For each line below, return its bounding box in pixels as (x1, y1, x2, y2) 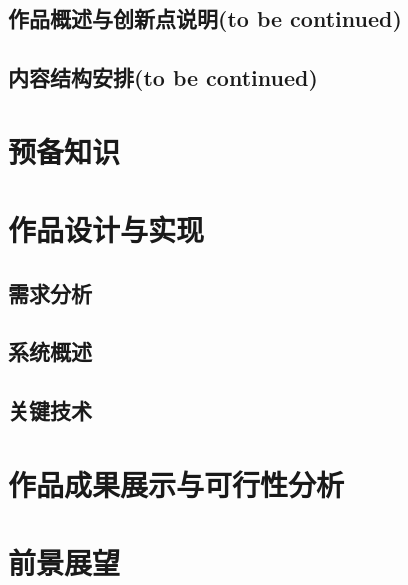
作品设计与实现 (8, 209, 205, 250)
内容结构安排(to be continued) (8, 62, 318, 93)
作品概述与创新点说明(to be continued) (8, 3, 402, 34)
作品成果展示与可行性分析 (8, 463, 345, 504)
